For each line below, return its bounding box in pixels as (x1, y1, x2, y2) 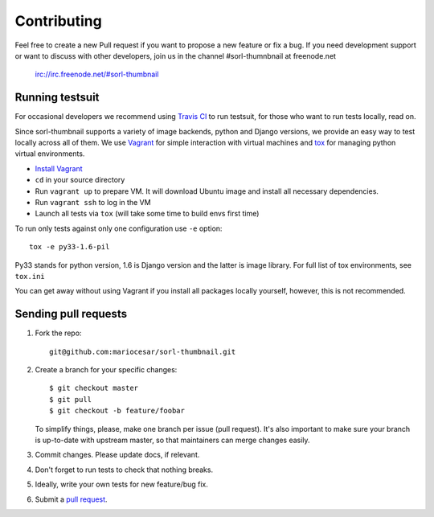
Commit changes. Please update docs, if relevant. (35, 450, 200, 460)
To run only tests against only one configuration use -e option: (14, 224, 223, 233)
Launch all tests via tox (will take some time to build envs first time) (35, 209, 260, 219)
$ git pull (49, 395, 92, 404)
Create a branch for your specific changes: (35, 365, 178, 374)
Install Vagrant (35, 163, 84, 173)
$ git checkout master (49, 384, 139, 393)
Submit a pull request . (35, 494, 108, 504)
